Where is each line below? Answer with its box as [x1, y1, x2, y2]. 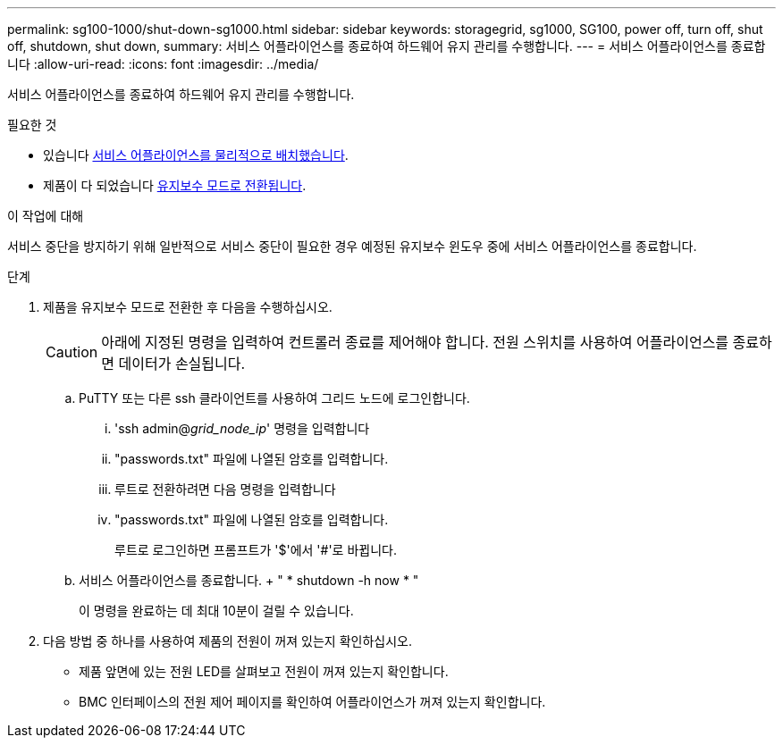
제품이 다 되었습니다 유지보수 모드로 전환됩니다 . [43, 178, 307, 193]
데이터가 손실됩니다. [118, 355, 246, 372]
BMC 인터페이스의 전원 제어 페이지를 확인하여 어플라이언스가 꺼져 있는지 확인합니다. [79, 694, 546, 709]
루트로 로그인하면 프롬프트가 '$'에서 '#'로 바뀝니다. [114, 542, 397, 557]
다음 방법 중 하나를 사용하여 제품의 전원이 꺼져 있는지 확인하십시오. [43, 633, 412, 649]
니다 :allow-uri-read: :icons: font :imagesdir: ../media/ [7, 56, 319, 71]
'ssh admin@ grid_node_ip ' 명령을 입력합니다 [114, 421, 370, 436]
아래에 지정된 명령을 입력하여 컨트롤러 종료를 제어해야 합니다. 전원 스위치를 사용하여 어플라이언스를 [101, 333, 729, 351]
